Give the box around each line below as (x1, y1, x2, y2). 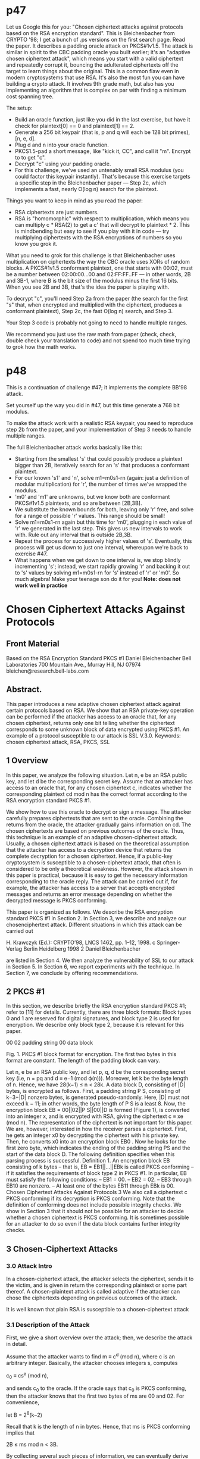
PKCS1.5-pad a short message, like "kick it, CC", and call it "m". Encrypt (14, 147, 191, 155)
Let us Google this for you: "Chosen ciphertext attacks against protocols (6, 23, 183, 30)
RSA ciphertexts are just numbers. (14, 208, 99, 215)
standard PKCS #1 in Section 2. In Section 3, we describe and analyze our (6, 914, 186, 921)
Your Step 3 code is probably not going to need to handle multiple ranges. (6, 319, 187, 326)
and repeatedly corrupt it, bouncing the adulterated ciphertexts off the (6, 61, 179, 68)
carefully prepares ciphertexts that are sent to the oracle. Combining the (6, 814, 183, 821)
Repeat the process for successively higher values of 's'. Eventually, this (14, 537, 192, 545)
